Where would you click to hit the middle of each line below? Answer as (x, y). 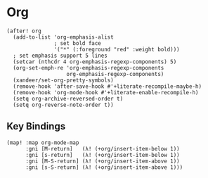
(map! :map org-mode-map (43, 142)
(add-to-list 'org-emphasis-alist (63, 37)
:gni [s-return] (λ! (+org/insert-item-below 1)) (102, 155)
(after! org (24, 31)
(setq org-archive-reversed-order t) (68, 98)
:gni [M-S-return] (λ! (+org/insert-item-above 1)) (102, 161)
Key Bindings (36, 126)
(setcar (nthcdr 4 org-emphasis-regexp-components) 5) (95, 62)
